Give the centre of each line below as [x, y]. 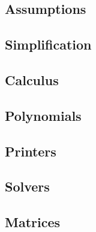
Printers [31, 151]
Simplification [48, 44]
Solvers [27, 186]
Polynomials [43, 115]
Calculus [32, 79]
